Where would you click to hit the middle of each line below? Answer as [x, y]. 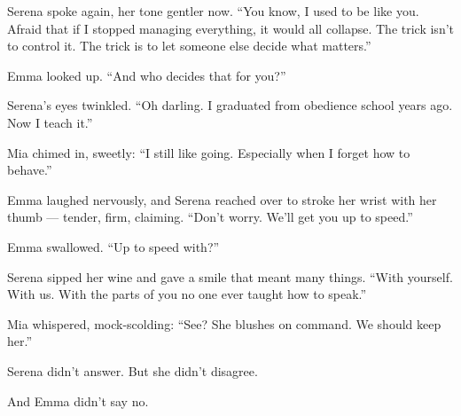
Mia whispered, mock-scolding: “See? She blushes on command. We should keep [224, 323]
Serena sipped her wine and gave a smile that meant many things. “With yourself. [230, 276]
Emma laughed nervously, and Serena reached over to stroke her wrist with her [222, 199]
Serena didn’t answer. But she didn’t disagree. [133, 370]
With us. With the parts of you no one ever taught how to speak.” [187, 294]
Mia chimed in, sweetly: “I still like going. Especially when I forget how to [209, 152]
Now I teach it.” [50, 122]
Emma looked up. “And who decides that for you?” [147, 75]
